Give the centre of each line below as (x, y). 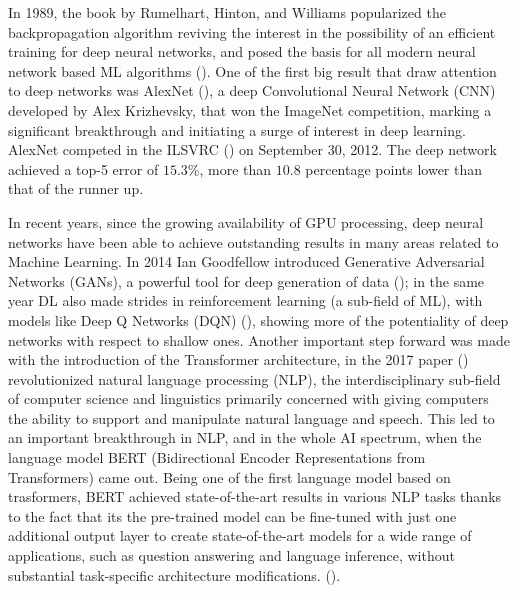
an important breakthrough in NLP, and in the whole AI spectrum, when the (245, 437)
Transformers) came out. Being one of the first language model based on (229, 476)
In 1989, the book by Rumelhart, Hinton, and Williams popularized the (227, 12)
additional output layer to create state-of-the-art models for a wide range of (240, 535)
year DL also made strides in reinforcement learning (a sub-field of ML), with (245, 300)
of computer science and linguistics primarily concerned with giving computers (248, 398)
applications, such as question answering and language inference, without (231, 555)
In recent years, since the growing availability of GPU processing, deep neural (246, 221)
